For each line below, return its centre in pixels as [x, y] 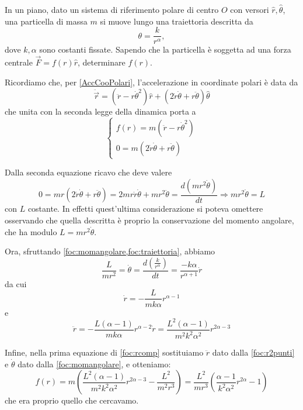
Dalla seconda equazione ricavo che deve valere [88, 172]
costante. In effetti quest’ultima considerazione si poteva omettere [145, 209]
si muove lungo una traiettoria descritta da [177, 21]
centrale [19, 62]
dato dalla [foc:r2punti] [253, 352]
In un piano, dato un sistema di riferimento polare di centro [112, 9]
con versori [250, 9]
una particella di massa [46, 21]
